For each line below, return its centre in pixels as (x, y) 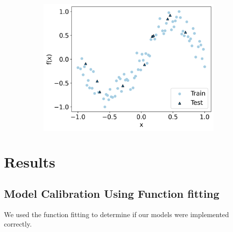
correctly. (18, 224)
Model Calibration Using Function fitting (112, 193)
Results (30, 162)
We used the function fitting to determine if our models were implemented (116, 214)
